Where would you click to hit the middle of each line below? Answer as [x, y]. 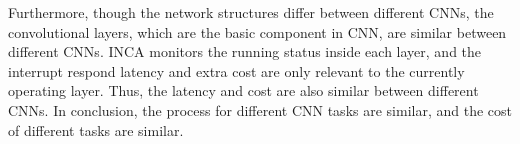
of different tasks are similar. [96, 129]
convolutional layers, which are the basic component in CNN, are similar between [257, 31]
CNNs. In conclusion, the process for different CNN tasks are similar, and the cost [260, 109]
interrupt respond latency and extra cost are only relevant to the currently [236, 70]
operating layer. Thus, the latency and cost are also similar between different [243, 90]
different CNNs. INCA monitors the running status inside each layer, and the [245, 51]
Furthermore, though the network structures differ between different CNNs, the [251, 12]
